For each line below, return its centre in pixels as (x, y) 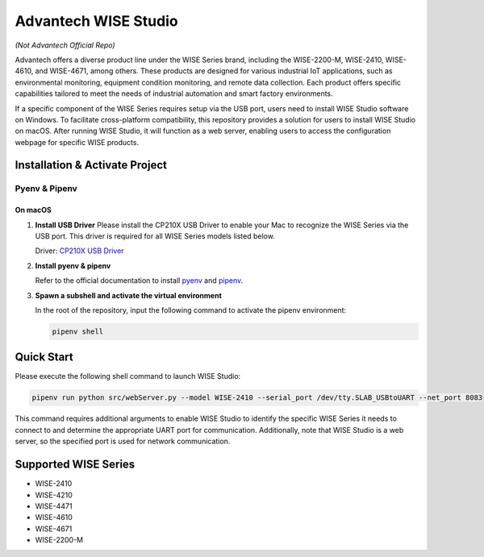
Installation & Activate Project (91, 165)
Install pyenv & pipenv (73, 265)
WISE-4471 (54, 506)
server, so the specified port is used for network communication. (123, 441)
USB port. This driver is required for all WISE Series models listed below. (155, 236)
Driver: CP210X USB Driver (79, 251)
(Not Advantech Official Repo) (65, 45)
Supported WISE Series (75, 465)
